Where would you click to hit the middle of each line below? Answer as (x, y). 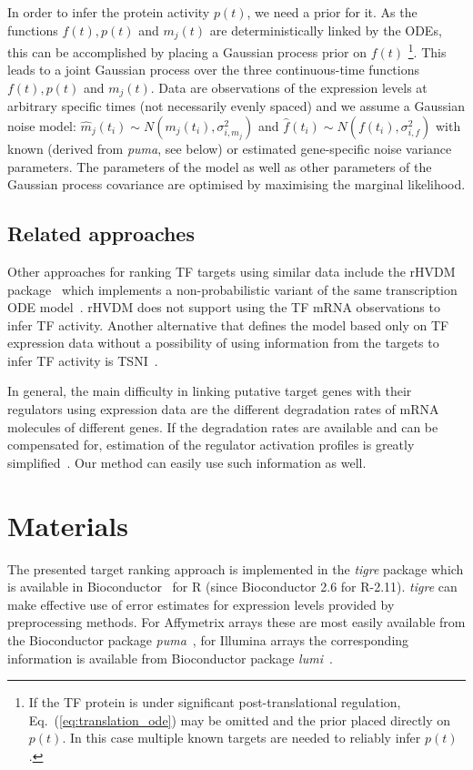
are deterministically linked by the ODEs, (326, 30)
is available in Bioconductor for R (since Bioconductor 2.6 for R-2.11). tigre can (232, 587)
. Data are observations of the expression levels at (289, 87)
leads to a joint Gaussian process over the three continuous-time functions (214, 70)
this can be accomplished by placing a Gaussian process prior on (187, 51)
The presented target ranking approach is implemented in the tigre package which (236, 568)
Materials (68, 525)
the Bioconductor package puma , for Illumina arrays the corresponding (208, 639)
